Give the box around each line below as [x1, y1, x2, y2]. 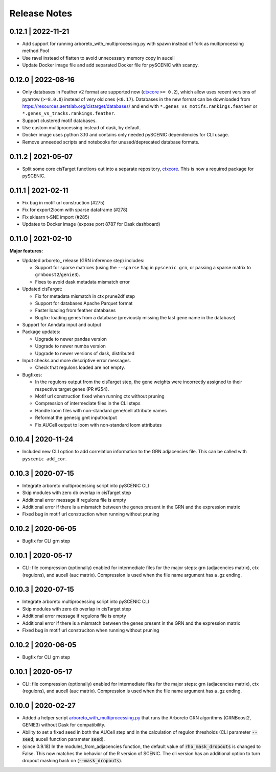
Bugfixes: [22, 371, 42, 378]
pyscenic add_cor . [22, 455, 67, 462]
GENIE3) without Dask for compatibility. [22, 722, 106, 728]
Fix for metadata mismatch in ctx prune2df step [35, 293, 135, 299]
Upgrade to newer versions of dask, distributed [35, 350, 135, 356]
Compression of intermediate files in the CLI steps [35, 400, 141, 406]
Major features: [9, 248, 43, 254]
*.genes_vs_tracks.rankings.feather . [22, 110, 116, 116]
